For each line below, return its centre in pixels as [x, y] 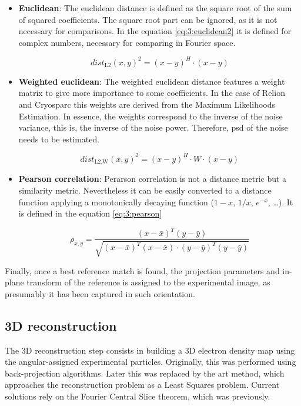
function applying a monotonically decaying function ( [116, 202]
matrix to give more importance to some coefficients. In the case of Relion [152, 93]
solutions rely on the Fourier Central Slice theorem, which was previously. [138, 396]
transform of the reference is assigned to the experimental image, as [148, 282]
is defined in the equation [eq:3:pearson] [90, 213]
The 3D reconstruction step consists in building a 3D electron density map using [150, 350]
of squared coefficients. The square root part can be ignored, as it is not [148, 19]
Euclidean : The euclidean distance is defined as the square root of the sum [155, 8]
